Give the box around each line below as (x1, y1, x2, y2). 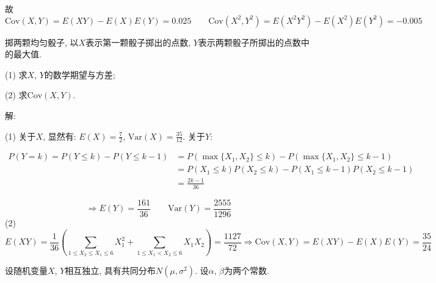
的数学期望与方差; (44, 68, 115, 81)
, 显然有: (43, 129, 76, 142)
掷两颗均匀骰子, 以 (5, 35, 79, 48)
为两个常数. (223, 264, 269, 277)
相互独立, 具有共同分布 (65, 264, 156, 277)
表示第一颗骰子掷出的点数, (85, 35, 191, 48)
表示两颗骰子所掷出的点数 (198, 35, 301, 48)
